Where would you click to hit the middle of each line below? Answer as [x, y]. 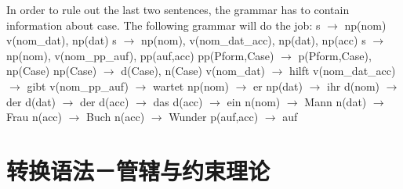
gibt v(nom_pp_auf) [78, 86]
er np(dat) [278, 86]
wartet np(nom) [191, 86]
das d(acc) [178, 101]
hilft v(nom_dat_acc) [343, 71]
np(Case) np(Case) [52, 71]
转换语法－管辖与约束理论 [138, 170]
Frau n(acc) [34, 117]
